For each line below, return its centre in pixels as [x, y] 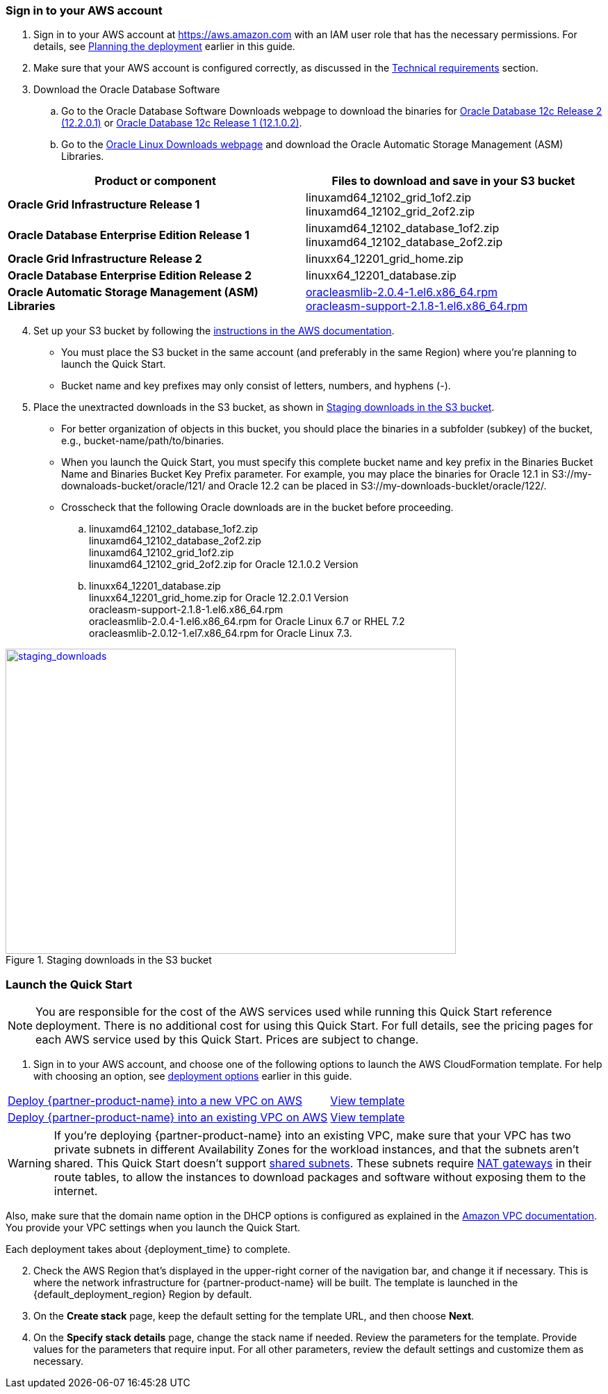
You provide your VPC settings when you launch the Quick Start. [153, 1228]
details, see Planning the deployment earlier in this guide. [164, 47]
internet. [76, 1191]
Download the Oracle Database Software [127, 90]
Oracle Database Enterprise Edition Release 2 [130, 276]
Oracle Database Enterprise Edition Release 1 [129, 235]
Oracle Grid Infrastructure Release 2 [105, 259]
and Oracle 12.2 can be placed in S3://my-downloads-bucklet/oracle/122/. [377, 486]
